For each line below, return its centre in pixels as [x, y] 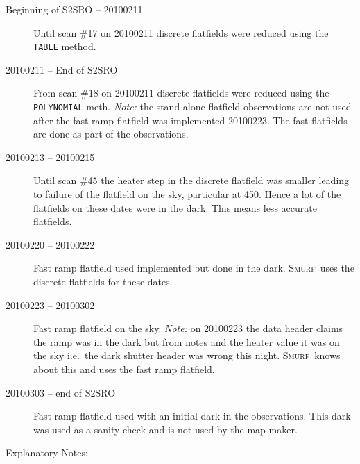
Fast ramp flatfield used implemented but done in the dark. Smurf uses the [194, 268]
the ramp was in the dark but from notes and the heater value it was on [187, 341]
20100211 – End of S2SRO [62, 69]
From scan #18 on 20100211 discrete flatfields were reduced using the [181, 93]
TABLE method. [65, 46]
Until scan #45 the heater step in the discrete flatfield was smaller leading [191, 180]
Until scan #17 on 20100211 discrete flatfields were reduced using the [181, 32]
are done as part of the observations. [111, 134]
